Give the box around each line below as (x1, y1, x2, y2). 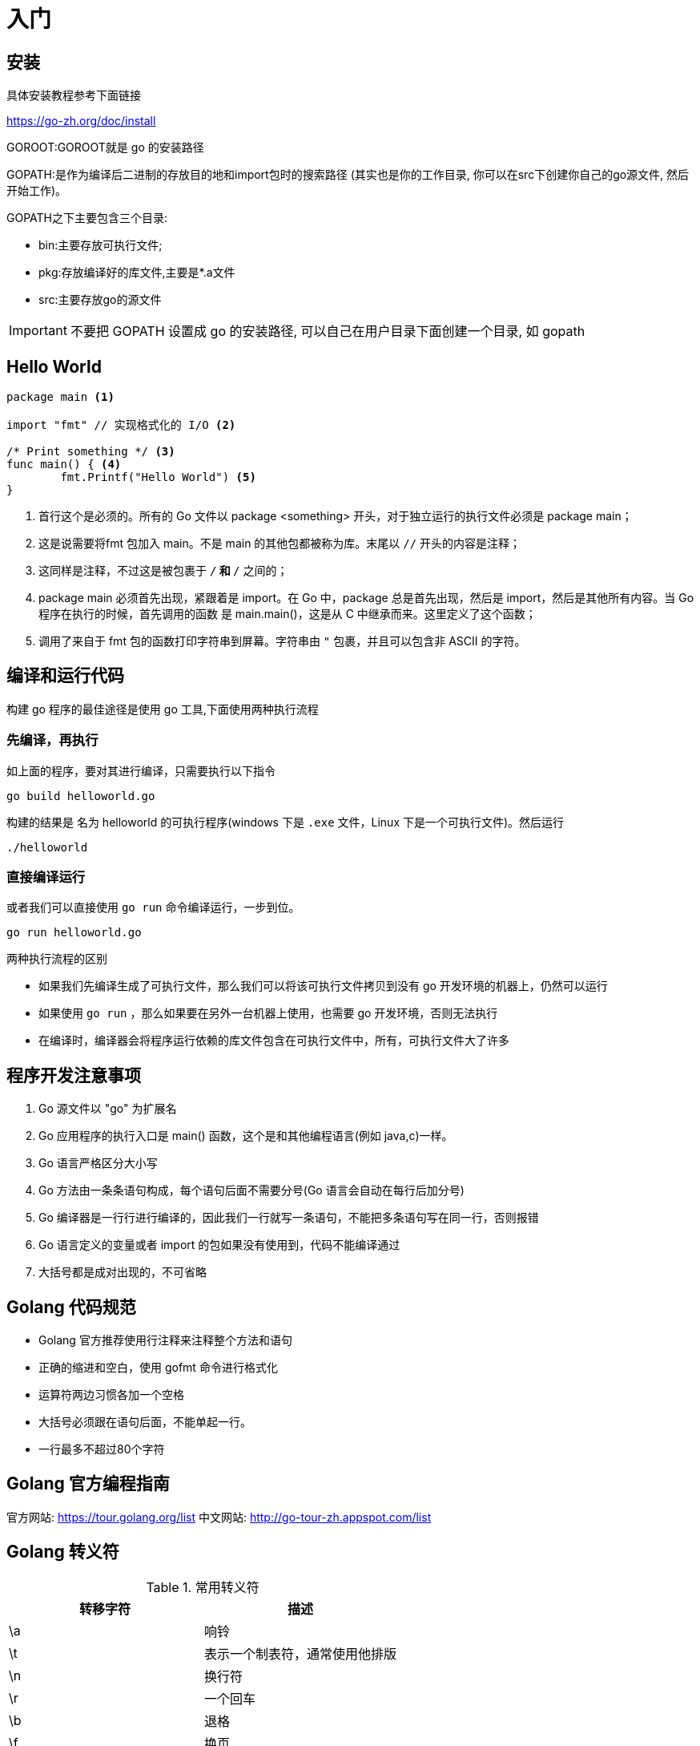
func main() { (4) (6, 458, 122, 471)
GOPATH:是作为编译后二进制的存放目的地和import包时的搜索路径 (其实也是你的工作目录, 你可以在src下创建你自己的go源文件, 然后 (6, 168, 690, 182)
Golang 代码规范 (6, 1296, 136, 1317)
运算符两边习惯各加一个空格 (38, 1388, 184, 1402)
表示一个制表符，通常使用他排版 (204, 1645, 397, 1662)
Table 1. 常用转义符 (146, 1578, 259, 1595)
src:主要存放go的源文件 (38, 293, 162, 307)
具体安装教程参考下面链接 (6, 88, 141, 103)
